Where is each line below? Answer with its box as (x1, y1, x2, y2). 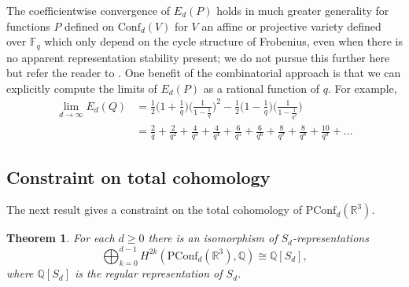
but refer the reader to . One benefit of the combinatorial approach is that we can (6, 64, 401, 81)
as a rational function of (203, 79, 319, 96)
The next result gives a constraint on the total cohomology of (6, 201, 302, 218)
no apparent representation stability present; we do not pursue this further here (6, 49, 390, 65)
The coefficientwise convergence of (6, 2, 171, 18)
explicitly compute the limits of (6, 79, 157, 96)
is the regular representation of (75, 265, 223, 281)
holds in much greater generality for (216, 2, 389, 18)
